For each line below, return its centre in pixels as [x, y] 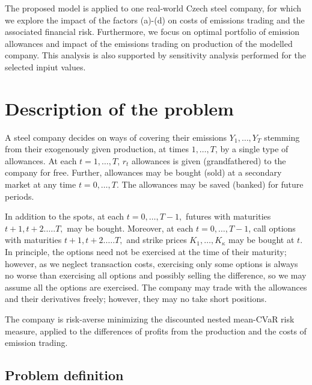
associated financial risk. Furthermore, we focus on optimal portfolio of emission [152, 32]
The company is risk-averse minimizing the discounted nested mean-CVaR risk [150, 319]
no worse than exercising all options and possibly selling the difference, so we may [156, 275]
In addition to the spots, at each [65, 216]
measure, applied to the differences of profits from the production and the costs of [156, 331]
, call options [272, 228]
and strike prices [157, 240]
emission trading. [36, 343]
